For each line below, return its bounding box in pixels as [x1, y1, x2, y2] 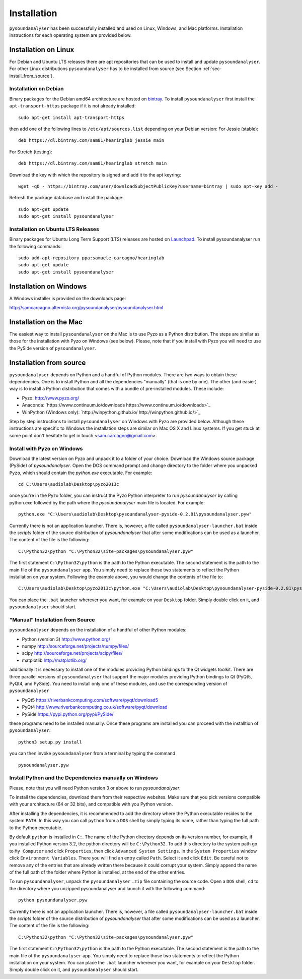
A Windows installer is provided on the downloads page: [9, 295, 126, 301]
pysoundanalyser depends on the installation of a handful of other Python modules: [9, 627, 187, 633]
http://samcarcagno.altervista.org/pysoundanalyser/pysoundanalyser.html [9, 305, 164, 311]
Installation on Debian [9, 85, 64, 92]
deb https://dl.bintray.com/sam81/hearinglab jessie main [18, 138, 165, 143]
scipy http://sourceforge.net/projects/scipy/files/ [22, 650, 123, 656]
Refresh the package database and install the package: [9, 195, 124, 201]
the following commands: [9, 243, 62, 249]
